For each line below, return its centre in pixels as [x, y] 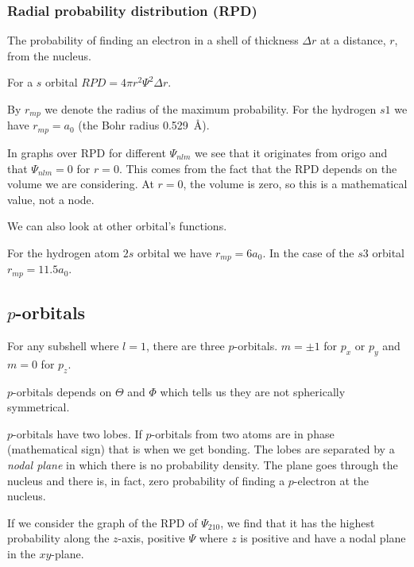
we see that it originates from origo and [291, 152]
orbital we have [174, 252]
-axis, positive [151, 538]
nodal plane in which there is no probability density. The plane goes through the [203, 464]
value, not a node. [51, 199]
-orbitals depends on [62, 391]
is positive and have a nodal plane [323, 538]
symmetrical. [39, 407]
